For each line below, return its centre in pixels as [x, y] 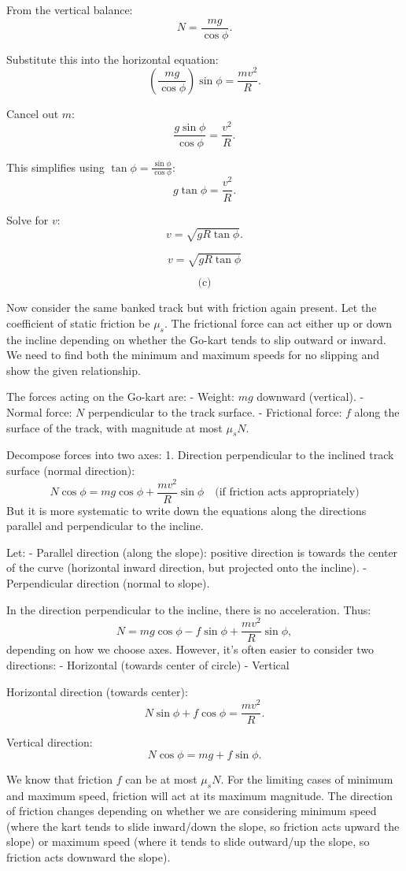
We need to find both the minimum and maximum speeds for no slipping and [193, 355]
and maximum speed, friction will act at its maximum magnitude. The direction [200, 795]
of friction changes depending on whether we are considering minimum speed [192, 811]
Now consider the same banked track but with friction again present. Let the [192, 308]
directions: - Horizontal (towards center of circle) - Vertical [148, 664]
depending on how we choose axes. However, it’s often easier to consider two [190, 649]
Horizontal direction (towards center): [97, 691]
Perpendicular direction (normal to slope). [108, 583]
